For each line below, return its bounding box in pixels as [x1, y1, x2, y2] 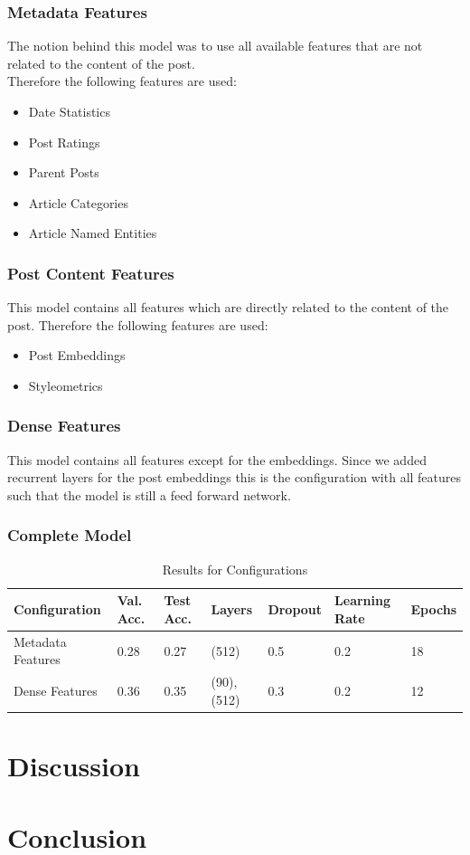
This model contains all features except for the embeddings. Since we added [7, 450, 427, 469]
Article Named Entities [28, 223, 157, 242]
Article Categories [28, 193, 128, 212]
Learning [334, 591, 391, 610]
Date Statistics [28, 102, 110, 120]
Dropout [268, 600, 323, 619]
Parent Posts [28, 163, 99, 182]
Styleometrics [28, 375, 103, 394]
